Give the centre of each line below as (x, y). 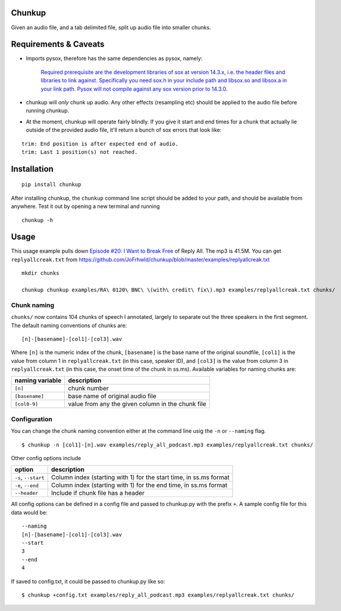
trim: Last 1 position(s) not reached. (80, 152)
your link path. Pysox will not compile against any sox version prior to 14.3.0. (134, 89)
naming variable (38, 380)
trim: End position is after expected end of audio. (100, 144)
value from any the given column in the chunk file (137, 404)
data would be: (29, 512)
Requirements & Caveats (58, 44)
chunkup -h (37, 220)
